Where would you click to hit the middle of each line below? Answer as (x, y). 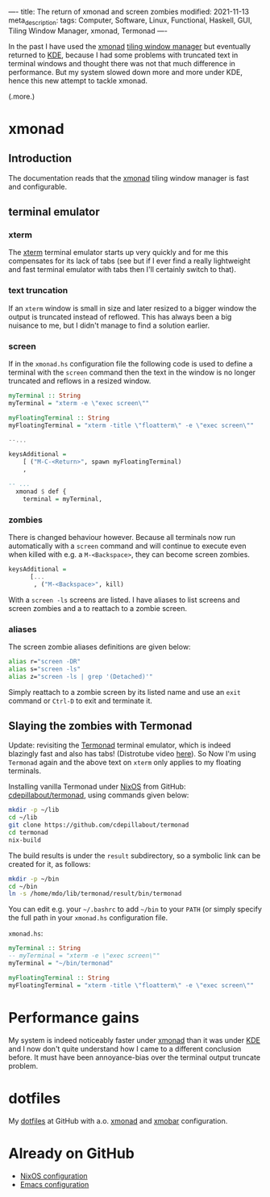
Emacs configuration (54, 1184)
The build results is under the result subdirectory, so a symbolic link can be (135, 856)
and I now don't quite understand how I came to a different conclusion (125, 1048)
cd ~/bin (23, 886)
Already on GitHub (72, 1153)
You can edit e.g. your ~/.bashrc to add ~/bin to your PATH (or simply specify (135, 909)
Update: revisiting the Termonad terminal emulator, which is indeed (120, 745)
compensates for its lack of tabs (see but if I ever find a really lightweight (129, 261)
